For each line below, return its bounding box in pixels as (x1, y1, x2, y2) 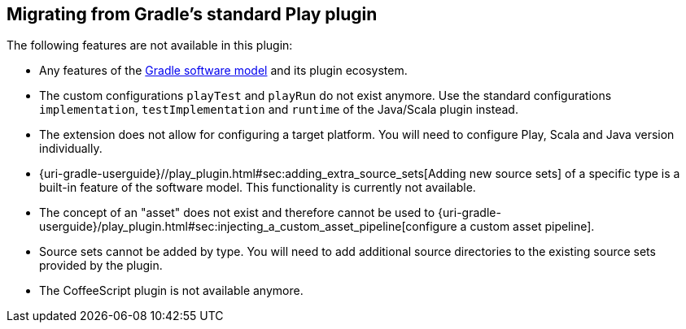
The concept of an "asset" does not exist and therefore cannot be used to (39, 206, 435, 220)
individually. (39, 141, 103, 156)
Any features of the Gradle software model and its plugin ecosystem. (39, 63, 408, 78)
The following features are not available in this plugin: (7, 38, 293, 53)
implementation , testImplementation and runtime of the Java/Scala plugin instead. (39, 102, 518, 117)
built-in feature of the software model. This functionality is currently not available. (39, 180, 476, 195)
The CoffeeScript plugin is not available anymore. (39, 284, 304, 298)
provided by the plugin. (39, 258, 163, 273)
